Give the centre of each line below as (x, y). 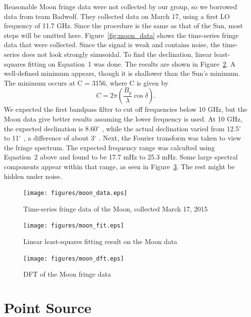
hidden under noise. (33, 176)
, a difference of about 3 (59, 138)
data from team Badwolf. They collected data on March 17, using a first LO (117, 16)
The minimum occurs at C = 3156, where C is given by (86, 82)
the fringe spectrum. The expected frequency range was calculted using (110, 147)
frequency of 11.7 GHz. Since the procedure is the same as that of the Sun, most (124, 26)
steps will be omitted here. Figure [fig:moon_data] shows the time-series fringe (121, 35)
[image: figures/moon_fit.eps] (74, 226)
